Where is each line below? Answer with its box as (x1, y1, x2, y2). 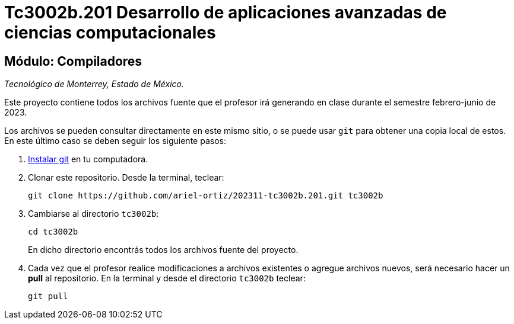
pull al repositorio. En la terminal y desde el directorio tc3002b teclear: (28, 273, 306, 284)
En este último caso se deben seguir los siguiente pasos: (4, 136, 226, 146)
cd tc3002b (28, 227, 78, 237)
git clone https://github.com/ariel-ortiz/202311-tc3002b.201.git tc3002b (28, 191, 383, 201)
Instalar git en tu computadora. (28, 154, 148, 165)
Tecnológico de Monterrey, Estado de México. (4, 79, 184, 89)
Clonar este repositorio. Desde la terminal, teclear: (28, 172, 224, 183)
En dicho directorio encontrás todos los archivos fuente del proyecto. (28, 245, 299, 255)
